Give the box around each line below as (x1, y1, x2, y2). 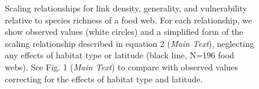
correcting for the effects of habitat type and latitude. (5, 72, 203, 85)
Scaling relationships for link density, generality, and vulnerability (5, 2, 248, 14)
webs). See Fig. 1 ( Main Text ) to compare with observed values (5, 60, 239, 73)
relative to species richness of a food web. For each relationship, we (5, 13, 252, 26)
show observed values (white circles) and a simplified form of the (5, 25, 243, 38)
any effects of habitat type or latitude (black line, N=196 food (5, 49, 234, 61)
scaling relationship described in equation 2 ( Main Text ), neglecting (5, 37, 254, 49)
